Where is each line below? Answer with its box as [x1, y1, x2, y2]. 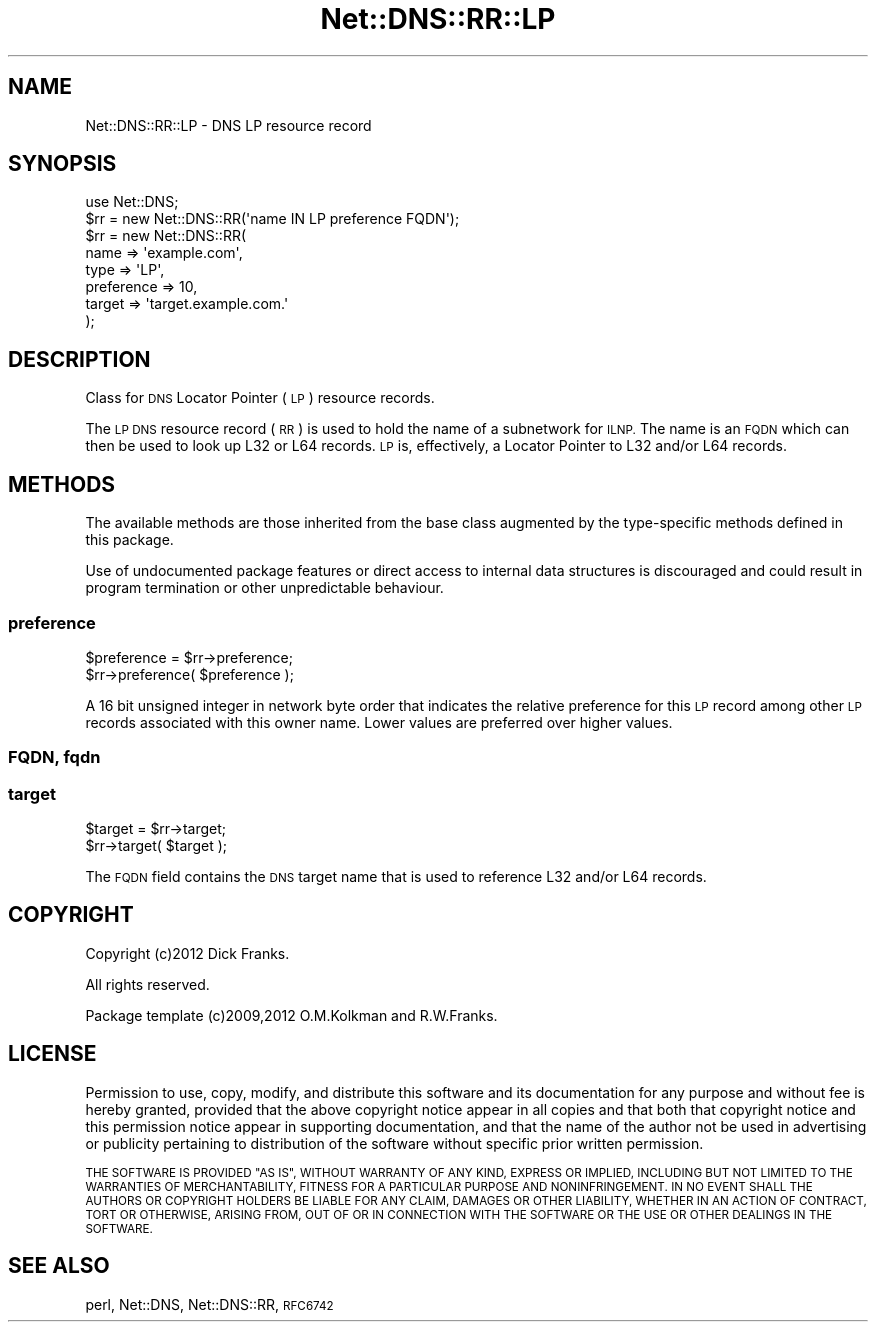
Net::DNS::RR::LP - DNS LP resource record [85, 116, 372, 134]
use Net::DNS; [85, 193, 179, 211]
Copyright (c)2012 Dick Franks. [85, 944, 290, 962]
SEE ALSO [8, 1253, 110, 1279]
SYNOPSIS [8, 151, 117, 177]
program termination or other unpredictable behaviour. [85, 579, 444, 597]
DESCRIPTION [8, 346, 151, 372]
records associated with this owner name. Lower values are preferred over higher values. [85, 713, 673, 731]
